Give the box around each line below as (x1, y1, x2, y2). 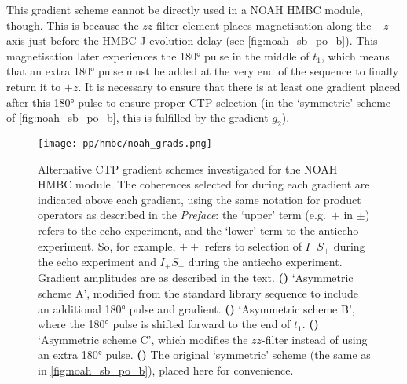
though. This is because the (6, 16, 139, 33)
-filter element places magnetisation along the (152, 16, 372, 33)
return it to (6, 78, 61, 94)
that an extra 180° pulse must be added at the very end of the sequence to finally (6, 63, 399, 79)
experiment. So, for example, (38, 237, 176, 254)
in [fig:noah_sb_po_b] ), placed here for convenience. (38, 362, 294, 379)
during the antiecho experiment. (188, 254, 343, 270)
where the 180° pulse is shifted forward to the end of (38, 316, 291, 332)
